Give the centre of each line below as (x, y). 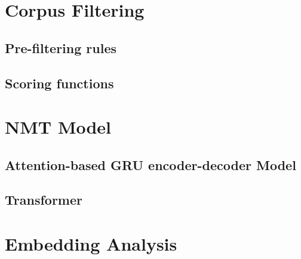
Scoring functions (59, 83)
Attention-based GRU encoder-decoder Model (150, 164)
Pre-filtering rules (61, 47)
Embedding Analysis (91, 244)
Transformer (44, 200)
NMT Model (58, 127)
